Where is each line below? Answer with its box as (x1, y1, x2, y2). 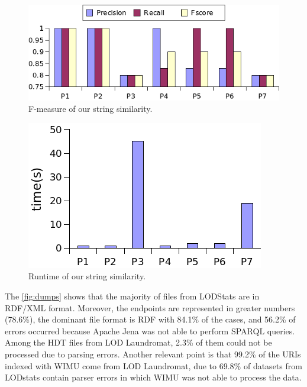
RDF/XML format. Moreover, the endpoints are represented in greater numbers (5, 301, 295, 314)
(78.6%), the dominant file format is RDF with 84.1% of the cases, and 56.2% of (5, 313, 296, 325)
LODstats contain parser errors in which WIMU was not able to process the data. (5, 371, 302, 383)
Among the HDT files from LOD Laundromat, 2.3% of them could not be (5, 336, 272, 349)
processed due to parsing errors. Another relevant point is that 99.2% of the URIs (5, 348, 301, 360)
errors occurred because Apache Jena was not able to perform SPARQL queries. (5, 324, 295, 337)
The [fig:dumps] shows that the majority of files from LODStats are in (5, 290, 260, 302)
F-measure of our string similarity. (28, 102, 153, 115)
